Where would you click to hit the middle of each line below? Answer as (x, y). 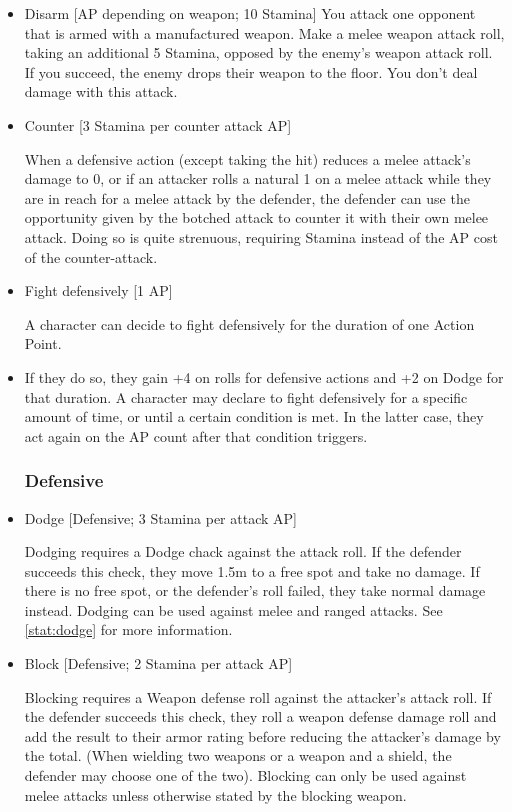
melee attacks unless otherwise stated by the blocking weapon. (215, 794)
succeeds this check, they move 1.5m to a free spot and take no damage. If (252, 570)
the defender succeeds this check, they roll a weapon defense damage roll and (260, 716)
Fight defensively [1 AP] (98, 290)
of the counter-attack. (91, 256)
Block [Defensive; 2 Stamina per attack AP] (158, 663)
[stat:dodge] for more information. (128, 629)
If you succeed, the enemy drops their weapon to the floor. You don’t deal (251, 71)
